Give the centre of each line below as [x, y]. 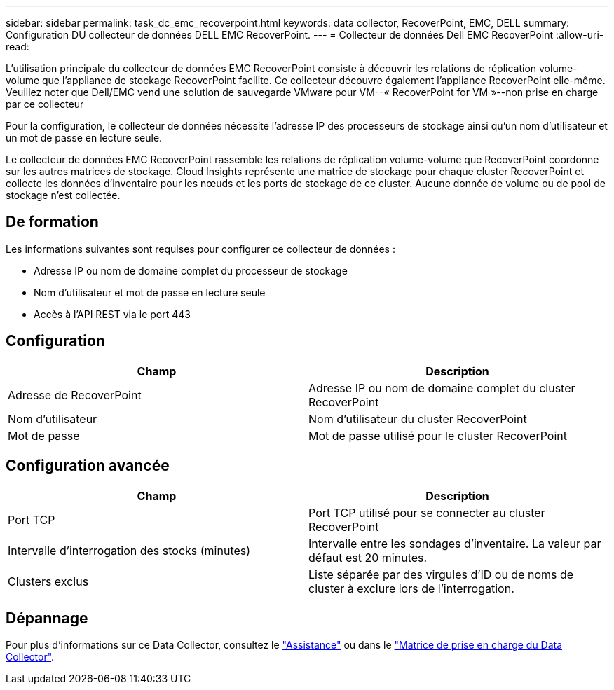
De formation [52, 222]
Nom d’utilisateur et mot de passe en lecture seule [150, 292]
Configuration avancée [88, 466]
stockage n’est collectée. [63, 195]
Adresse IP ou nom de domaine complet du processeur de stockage [191, 270]
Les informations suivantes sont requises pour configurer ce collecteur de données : [200, 249]
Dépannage [47, 618]
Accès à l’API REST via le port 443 [112, 314]
